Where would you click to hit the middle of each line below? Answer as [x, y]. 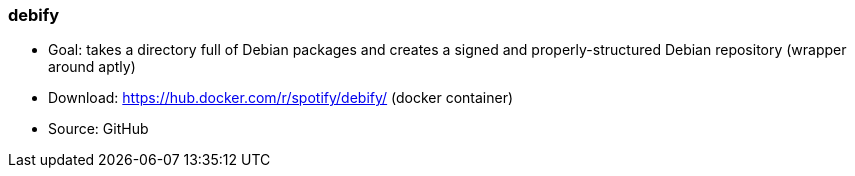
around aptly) [92, 67]
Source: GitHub [98, 129]
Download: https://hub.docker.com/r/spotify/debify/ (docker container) [281, 98]
